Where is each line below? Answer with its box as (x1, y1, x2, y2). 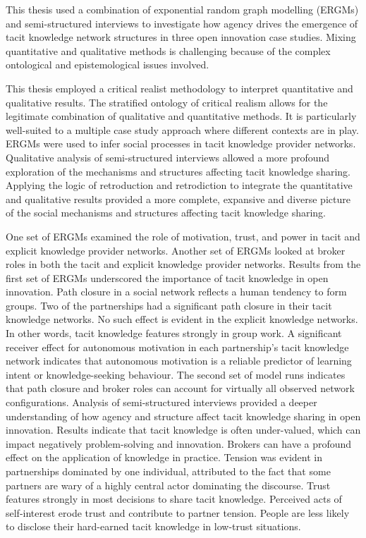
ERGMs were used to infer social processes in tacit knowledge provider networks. (6, 136, 356, 151)
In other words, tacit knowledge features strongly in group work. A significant (6, 326, 342, 341)
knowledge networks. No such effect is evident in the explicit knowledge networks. (6, 312, 358, 326)
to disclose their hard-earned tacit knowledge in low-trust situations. (6, 519, 301, 534)
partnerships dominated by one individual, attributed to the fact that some (6, 464, 331, 478)
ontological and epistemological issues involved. (6, 57, 209, 72)
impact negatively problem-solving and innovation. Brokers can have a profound (6, 436, 352, 451)
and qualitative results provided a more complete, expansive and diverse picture (6, 191, 350, 206)
